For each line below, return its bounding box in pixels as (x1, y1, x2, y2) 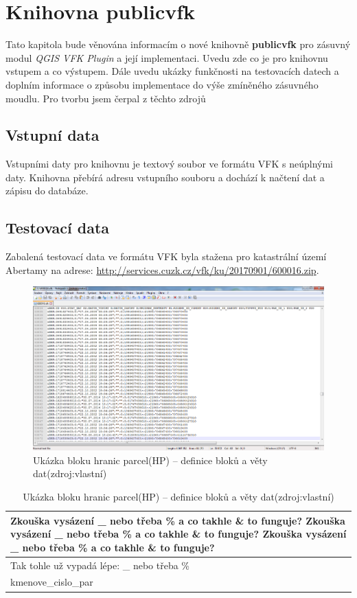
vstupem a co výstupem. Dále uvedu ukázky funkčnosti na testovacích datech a (5, 64, 339, 78)
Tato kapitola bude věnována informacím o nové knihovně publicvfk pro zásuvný (5, 37, 351, 51)
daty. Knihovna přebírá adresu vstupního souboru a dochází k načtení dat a (5, 170, 325, 184)
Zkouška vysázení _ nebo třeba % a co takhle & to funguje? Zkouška (10, 513, 345, 527)
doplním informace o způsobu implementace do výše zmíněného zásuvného (5, 77, 319, 91)
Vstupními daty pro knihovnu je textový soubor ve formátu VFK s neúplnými (5, 157, 333, 171)
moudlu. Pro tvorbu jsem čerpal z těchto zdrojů (5, 91, 206, 105)
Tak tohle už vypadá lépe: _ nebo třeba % (10, 557, 189, 572)
